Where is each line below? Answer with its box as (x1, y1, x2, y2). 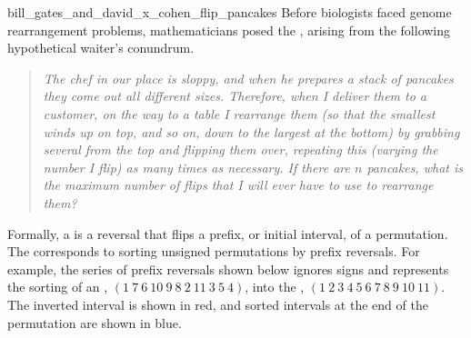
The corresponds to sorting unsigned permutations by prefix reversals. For (7, 242, 420, 261)
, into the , (245, 277, 305, 296)
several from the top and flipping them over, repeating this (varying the (43, 140, 438, 159)
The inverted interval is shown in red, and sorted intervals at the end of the (7, 294, 428, 313)
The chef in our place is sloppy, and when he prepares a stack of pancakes (43, 68, 454, 87)
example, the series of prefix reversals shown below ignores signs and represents (7, 259, 449, 278)
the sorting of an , (7, 277, 108, 296)
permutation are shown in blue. (7, 313, 182, 332)
